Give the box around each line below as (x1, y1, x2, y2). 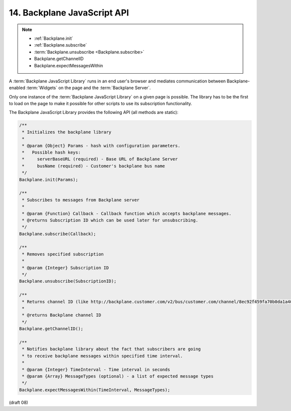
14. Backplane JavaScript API (9, 7, 129, 18)
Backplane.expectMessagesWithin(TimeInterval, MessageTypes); (19, 387, 170, 393)
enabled (9, 85, 25, 91)
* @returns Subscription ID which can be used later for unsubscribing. (22, 217, 198, 223)
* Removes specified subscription (22, 251, 104, 257)
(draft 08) (9, 399, 29, 405)
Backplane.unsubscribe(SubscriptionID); (19, 279, 116, 284)
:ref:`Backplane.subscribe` (34, 42, 87, 48)
